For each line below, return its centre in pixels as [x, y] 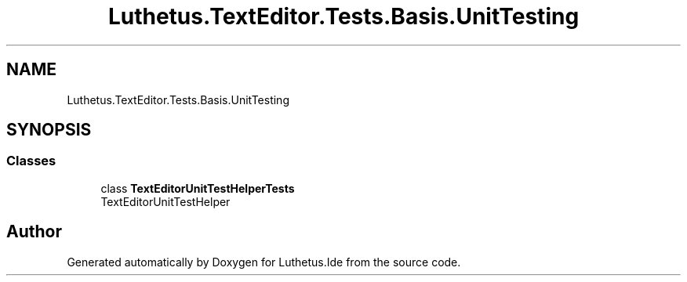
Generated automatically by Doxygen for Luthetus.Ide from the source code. [264, 262]
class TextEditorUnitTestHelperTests [198, 188]
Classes [31, 161]
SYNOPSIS [49, 130]
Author [34, 232]
